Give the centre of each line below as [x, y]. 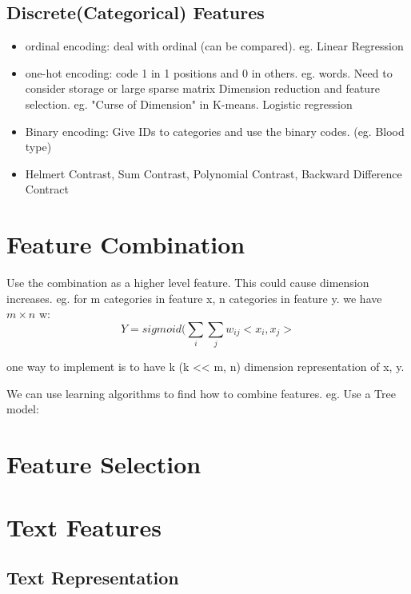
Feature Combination [126, 244]
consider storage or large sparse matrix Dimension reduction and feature [202, 88]
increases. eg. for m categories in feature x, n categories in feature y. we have [194, 298]
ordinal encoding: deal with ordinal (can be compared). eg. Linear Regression [214, 46]
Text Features [84, 526]
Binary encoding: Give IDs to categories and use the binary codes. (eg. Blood [215, 131]
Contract [47, 189]
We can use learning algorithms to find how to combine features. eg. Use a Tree [201, 393]
